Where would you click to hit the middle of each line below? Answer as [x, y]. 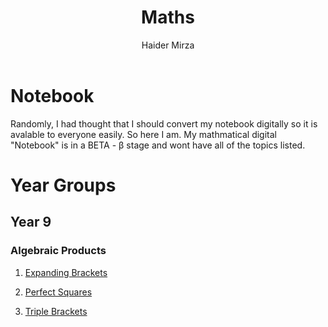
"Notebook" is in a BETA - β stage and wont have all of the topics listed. [158, 145]
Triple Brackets [56, 311]
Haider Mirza [168, 45]
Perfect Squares [58, 292]
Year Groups [63, 185]
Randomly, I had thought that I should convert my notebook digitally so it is [164, 123]
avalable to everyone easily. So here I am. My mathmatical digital [143, 134]
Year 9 [31, 222]
